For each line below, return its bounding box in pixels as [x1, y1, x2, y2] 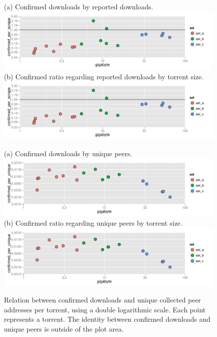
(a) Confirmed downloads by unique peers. [4, 148, 132, 158]
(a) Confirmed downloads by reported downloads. [4, 1, 153, 11]
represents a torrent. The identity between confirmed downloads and [4, 314, 211, 324]
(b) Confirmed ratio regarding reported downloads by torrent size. [4, 71, 204, 81]
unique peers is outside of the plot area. [4, 323, 124, 334]
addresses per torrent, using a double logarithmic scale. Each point [4, 304, 206, 314]
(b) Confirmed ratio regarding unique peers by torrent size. [4, 218, 182, 228]
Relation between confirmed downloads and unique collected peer [4, 295, 201, 305]
